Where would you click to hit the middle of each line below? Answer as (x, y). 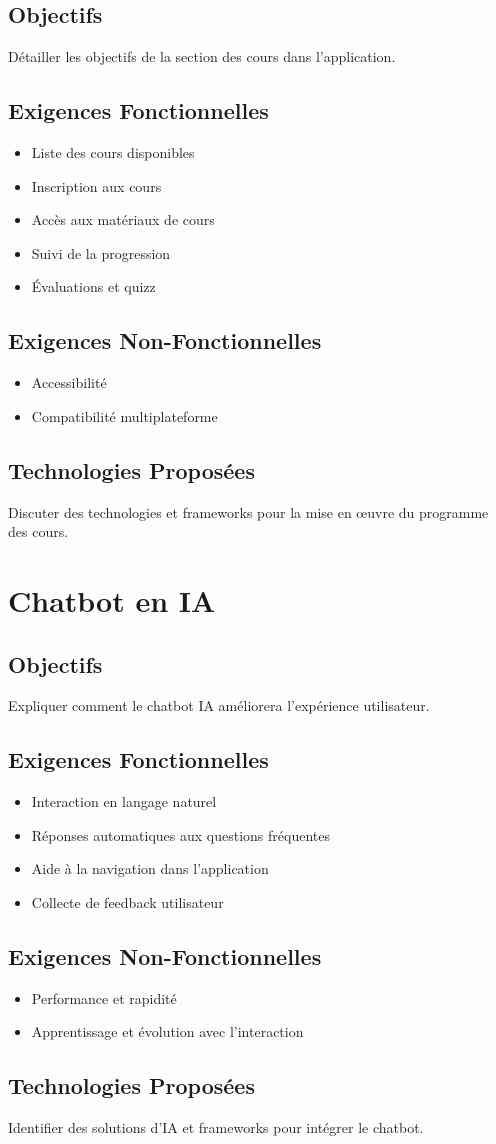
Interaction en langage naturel (124, 801)
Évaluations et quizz (93, 286)
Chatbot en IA (112, 599)
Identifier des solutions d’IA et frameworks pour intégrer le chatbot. (216, 1127)
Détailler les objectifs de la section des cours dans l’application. (202, 56)
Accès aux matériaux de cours (123, 219)
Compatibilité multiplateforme (124, 415)
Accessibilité (69, 382)
